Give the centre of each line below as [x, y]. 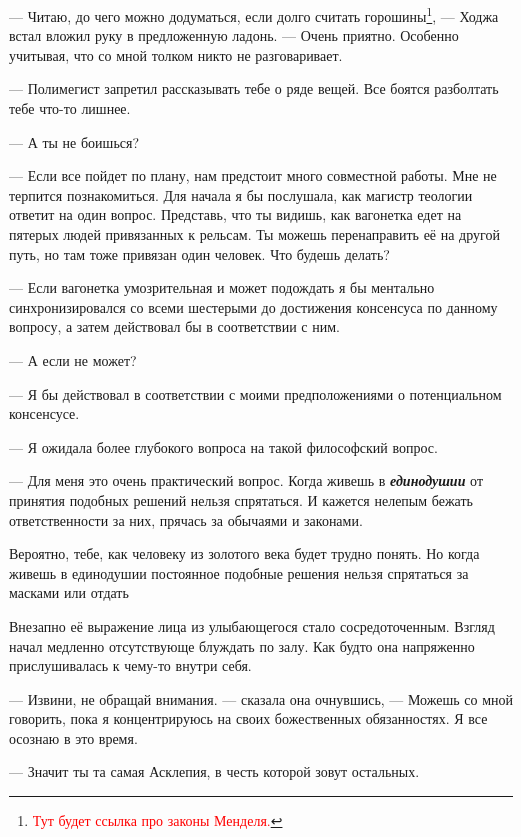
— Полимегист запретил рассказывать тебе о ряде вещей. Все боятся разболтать [254, 88]
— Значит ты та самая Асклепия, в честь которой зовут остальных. [214, 771]
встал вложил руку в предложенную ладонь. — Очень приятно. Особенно [234, 35]
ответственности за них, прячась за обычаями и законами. [186, 519]
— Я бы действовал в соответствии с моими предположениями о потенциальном [255, 393]
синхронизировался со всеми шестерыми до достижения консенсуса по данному [253, 306]
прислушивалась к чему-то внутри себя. [130, 665]
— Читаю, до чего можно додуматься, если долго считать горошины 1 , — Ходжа [254, 14]
